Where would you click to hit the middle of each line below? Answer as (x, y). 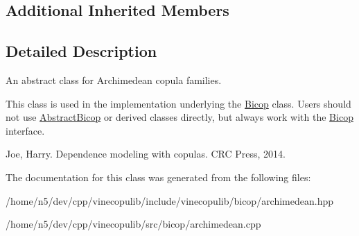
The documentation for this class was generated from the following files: (158, 177)
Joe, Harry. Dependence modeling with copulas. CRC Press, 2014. (146, 154)
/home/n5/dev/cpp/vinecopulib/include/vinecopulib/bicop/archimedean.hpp (170, 200)
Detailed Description (81, 51)
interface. (25, 130)
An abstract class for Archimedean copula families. (114, 79)
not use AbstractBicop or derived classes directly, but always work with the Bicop (179, 117)
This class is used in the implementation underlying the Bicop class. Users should (178, 103)
